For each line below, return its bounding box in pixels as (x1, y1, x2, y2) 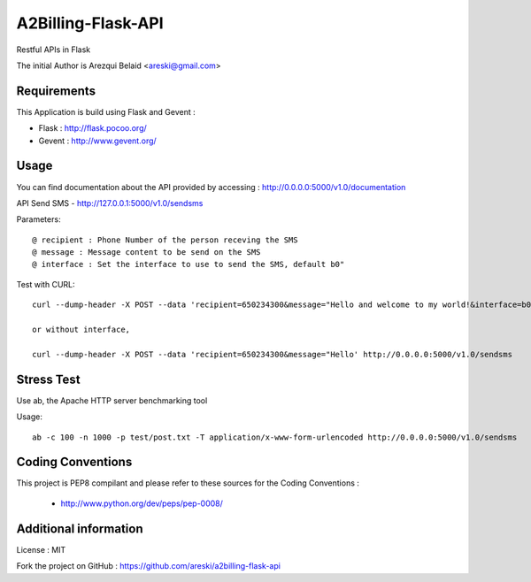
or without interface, (32, 325, 131, 335)
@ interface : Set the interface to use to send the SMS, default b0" (32, 259, 345, 270)
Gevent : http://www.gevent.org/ (38, 135, 157, 146)
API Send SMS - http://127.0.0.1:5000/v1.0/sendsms (16, 197, 204, 208)
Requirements (16, 83, 96, 98)
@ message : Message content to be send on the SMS (32, 248, 261, 257)
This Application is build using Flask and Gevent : (16, 106, 196, 117)
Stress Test (16, 371, 81, 387)
